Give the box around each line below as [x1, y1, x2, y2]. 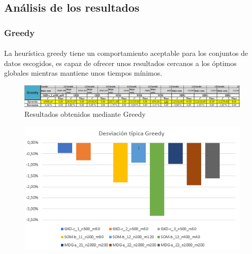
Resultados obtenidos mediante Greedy [24, 109, 146, 119]
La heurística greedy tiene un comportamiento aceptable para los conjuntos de [4, 48, 248, 58]
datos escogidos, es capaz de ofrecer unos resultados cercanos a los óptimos [4, 57, 237, 68]
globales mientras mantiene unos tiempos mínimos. [4, 68, 163, 78]
